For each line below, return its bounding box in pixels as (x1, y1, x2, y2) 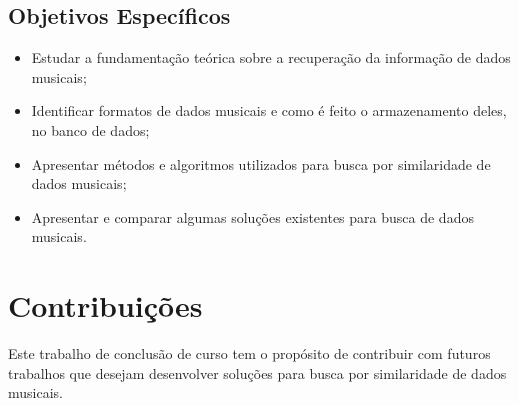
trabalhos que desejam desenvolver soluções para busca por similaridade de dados (8, 362, 507, 383)
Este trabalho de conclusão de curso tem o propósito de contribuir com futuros (8, 343, 491, 364)
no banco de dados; (31, 119, 150, 140)
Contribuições (8, 285, 203, 326)
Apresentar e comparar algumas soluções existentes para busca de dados (31, 206, 474, 227)
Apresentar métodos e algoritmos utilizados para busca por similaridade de (31, 153, 491, 174)
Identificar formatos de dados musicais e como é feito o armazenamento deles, (31, 100, 507, 121)
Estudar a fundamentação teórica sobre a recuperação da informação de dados (31, 47, 511, 68)
